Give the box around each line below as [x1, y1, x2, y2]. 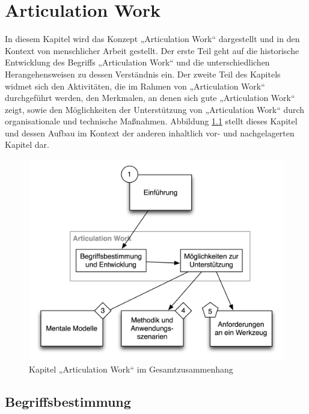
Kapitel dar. [5, 138, 49, 151]
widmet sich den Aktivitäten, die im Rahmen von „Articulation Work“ [5, 79, 265, 92]
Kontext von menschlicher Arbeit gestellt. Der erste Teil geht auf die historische [5, 44, 299, 56]
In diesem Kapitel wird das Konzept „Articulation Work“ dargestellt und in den [5, 32, 300, 45]
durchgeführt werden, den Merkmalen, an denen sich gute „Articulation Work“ [5, 91, 295, 104]
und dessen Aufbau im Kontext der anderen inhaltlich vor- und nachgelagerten [5, 126, 295, 139]
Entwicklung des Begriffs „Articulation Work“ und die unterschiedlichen [5, 56, 270, 68]
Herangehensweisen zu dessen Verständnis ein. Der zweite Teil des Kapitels [5, 67, 281, 80]
